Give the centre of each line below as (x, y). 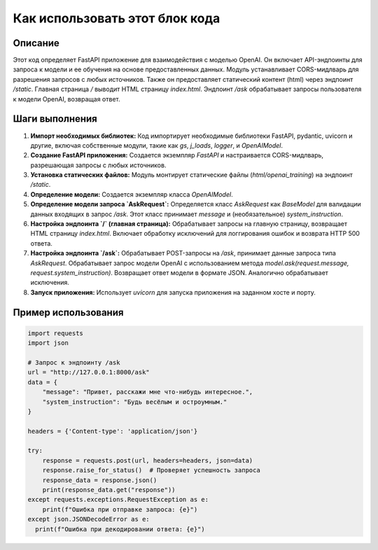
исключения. (50, 283)
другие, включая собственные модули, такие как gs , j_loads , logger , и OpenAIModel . (157, 145)
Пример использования (68, 312)
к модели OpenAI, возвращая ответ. (66, 99)
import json (48, 343)
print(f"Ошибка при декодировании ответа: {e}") (120, 529)
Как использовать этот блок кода (117, 18)
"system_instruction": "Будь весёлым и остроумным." (135, 402)
